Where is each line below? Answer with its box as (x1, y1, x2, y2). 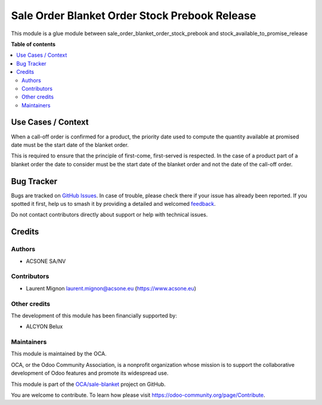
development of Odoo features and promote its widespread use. (11, 370, 169, 377)
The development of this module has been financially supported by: (11, 312, 177, 319)
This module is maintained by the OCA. (11, 350, 107, 357)
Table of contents (11, 41, 56, 48)
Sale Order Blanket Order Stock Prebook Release (11, 9, 256, 22)
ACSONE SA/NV (26, 257, 66, 265)
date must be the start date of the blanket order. (11, 141, 129, 149)
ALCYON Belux (26, 323, 63, 330)
